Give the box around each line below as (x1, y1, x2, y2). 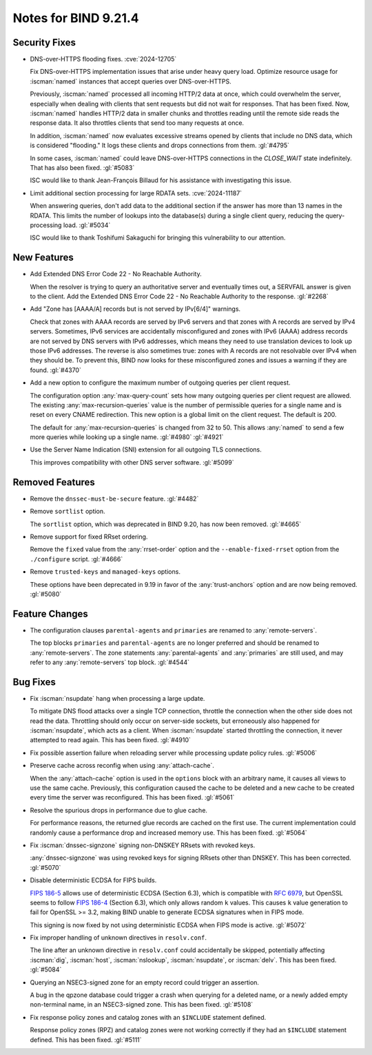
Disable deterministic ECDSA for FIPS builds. (30, 876, 157, 884)
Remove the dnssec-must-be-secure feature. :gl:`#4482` (30, 494, 199, 503)
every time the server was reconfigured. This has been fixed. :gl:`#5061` (30, 793, 235, 802)
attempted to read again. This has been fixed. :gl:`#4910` (30, 736, 191, 744)
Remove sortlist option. (30, 507, 106, 516)
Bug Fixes (12, 676, 56, 688)
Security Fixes (12, 37, 76, 48)
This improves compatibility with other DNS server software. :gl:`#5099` (30, 458, 234, 466)
